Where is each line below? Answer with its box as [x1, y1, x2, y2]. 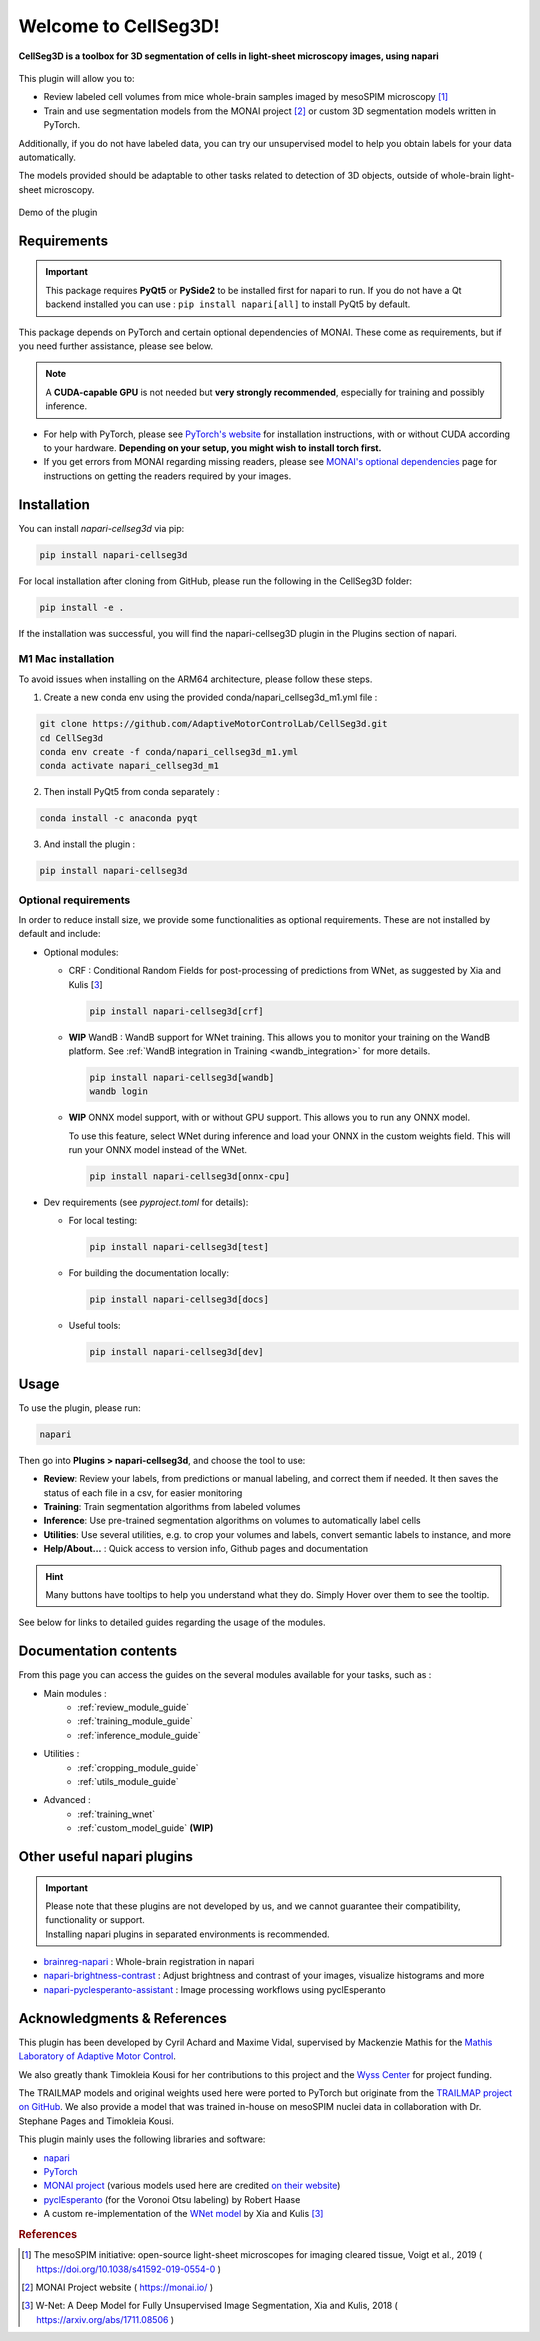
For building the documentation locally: [68, 1267, 230, 1279]
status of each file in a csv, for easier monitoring [43, 1486, 243, 1499]
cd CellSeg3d [39, 732, 104, 744]
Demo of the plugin [18, 206, 98, 219]
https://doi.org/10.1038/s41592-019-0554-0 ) [36, 2263, 222, 2275]
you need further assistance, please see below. [18, 340, 214, 352]
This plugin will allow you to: [18, 72, 135, 84]
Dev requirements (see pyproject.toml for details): [43, 1196, 249, 1208]
